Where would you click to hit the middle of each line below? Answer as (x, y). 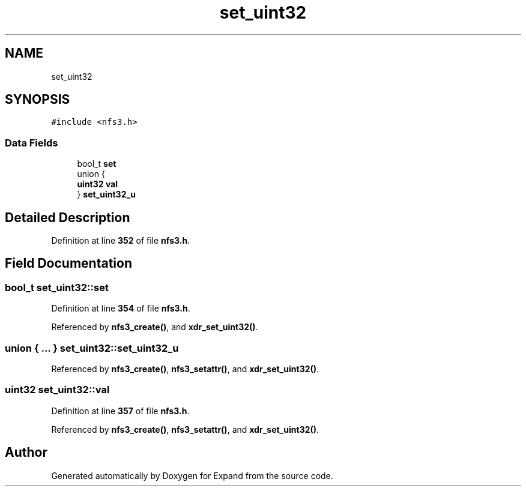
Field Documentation (68, 264)
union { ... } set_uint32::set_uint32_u (92, 348)
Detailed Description (68, 217)
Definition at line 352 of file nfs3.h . (121, 241)
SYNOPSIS (38, 100)
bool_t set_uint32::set (57, 287)
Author (26, 453)
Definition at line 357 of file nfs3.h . (120, 411)
